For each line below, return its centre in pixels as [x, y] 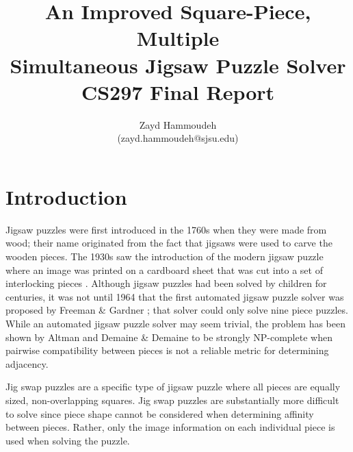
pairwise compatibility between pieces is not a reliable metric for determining [167, 350]
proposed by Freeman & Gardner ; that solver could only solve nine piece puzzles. [177, 310]
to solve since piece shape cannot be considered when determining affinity [160, 413]
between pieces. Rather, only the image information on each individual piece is [170, 427]
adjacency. [27, 363]
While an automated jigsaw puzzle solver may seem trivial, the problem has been [175, 323]
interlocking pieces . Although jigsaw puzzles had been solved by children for [166, 283]
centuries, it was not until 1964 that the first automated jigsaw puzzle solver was [175, 296]
